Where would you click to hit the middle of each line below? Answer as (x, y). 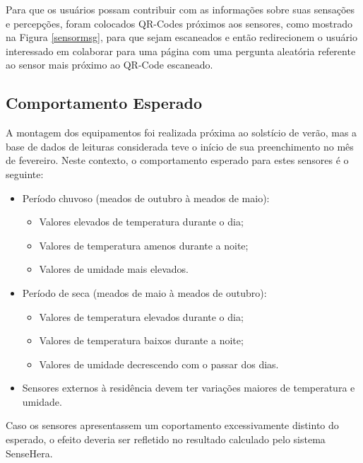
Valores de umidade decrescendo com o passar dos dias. (159, 364)
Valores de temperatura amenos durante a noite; (144, 245)
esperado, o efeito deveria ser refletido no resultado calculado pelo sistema (166, 439)
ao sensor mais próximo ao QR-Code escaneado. (109, 65)
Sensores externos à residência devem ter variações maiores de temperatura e (189, 388)
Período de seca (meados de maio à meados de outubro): (144, 292)
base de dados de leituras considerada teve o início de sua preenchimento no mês (180, 146)
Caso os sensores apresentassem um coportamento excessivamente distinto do (172, 425)
